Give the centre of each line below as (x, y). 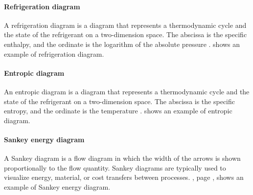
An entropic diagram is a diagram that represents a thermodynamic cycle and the (127, 91)
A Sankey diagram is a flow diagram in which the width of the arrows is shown (122, 158)
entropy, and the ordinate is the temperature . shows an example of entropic (118, 111)
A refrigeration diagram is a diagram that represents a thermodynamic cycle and (125, 25)
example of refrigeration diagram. (54, 54)
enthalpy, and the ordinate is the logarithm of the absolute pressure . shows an (122, 44)
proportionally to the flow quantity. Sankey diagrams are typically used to (115, 167)
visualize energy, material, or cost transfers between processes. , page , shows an (124, 177)
